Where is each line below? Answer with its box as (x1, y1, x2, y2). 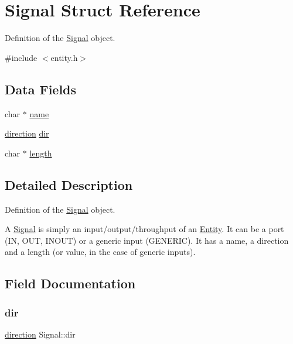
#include (5, 51, 38, 63)
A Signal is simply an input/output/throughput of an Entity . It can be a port (5, 223, 284, 235)
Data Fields (5, 80, 77, 98)
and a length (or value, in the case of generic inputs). (5, 246, 196, 258)
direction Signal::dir (5, 328, 76, 340)
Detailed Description (5, 175, 133, 193)
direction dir (5, 127, 49, 139)
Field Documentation (5, 274, 136, 292)
